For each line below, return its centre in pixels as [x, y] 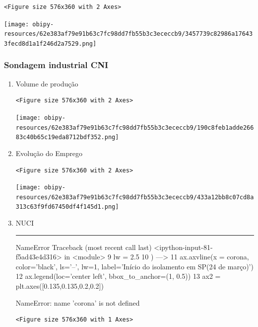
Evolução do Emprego [49, 153]
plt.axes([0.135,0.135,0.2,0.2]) [60, 286]
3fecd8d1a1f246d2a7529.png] [50, 43]
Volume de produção [47, 83]
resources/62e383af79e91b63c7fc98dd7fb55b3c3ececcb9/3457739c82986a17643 [129, 34]
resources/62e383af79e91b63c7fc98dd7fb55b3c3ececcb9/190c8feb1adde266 [135, 127]
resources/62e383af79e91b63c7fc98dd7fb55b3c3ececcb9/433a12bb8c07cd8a [135, 197]
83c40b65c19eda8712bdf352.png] [67, 137]
